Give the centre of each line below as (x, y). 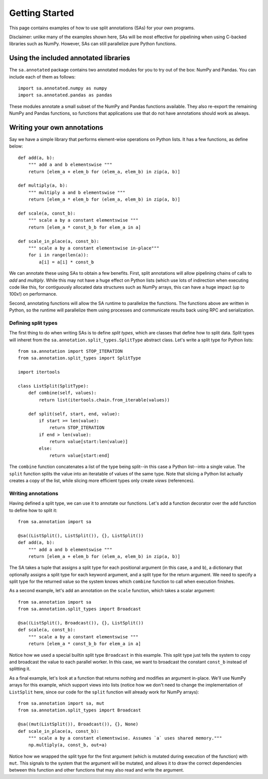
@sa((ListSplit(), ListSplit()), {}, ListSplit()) (81, 536)
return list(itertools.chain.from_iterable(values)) (104, 400)
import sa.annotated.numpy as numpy (63, 88)
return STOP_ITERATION (77, 428)
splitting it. (20, 669)
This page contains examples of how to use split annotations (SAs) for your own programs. (102, 28)
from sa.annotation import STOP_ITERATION (70, 351)
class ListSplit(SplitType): (53, 386)
